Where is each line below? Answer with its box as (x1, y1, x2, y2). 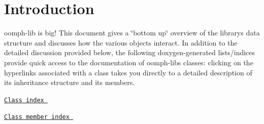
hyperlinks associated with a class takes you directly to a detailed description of (4, 67, 252, 77)
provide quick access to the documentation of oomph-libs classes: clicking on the (4, 57, 253, 67)
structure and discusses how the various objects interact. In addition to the (4, 37, 238, 48)
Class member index (4, 113, 70, 121)
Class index (4, 96, 44, 104)
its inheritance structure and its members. (4, 77, 135, 88)
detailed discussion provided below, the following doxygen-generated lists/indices (4, 47, 255, 58)
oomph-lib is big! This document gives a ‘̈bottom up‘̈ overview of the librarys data (4, 27, 260, 38)
